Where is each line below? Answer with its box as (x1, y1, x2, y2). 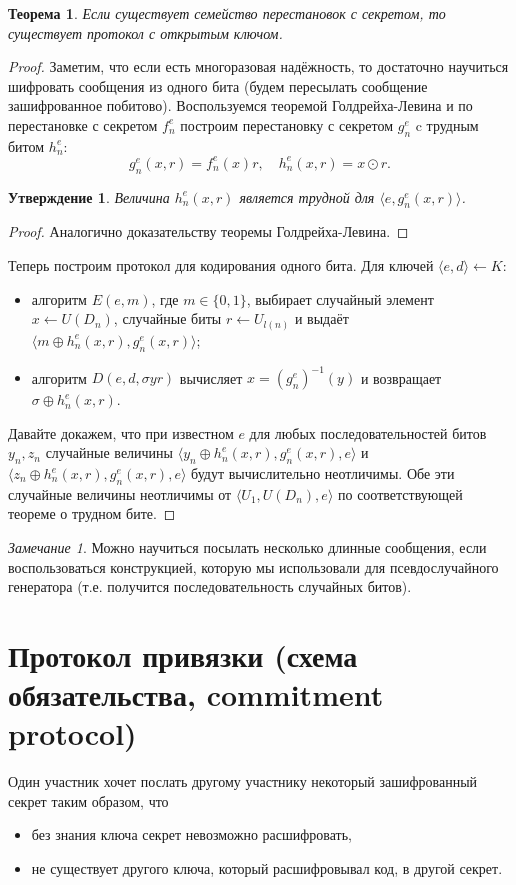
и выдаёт (294, 308, 349, 329)
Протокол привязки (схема (8, 634, 358, 675)
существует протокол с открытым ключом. (8, 22, 283, 43)
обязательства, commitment (8, 674, 384, 715)
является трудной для (239, 186, 375, 207)
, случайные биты (113, 308, 222, 329)
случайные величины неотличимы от (8, 483, 232, 504)
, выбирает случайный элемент (246, 288, 434, 309)
